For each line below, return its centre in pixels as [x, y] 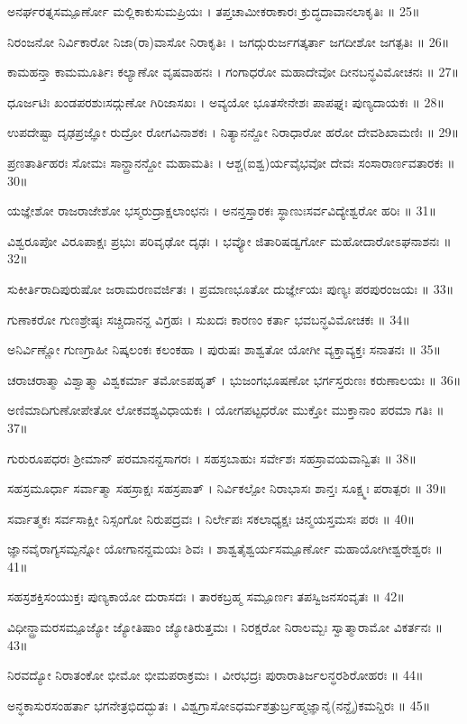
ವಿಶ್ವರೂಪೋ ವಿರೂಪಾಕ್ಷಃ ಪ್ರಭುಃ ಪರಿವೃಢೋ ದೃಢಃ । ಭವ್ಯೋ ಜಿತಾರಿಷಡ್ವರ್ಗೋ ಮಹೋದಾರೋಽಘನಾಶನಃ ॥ [229, 240]
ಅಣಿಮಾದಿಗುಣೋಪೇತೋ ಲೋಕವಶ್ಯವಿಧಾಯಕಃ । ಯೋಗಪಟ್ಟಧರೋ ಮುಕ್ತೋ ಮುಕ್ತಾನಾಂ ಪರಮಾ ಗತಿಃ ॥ [226, 410]
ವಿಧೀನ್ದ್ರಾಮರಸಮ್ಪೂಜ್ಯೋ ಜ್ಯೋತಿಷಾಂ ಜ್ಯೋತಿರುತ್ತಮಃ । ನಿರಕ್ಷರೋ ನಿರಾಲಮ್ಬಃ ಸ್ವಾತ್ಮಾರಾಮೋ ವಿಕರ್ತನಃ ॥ [225, 627]
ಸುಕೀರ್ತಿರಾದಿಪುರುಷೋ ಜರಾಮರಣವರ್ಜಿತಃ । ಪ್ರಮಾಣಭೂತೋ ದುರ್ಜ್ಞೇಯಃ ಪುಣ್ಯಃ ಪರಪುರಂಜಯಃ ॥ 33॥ [231, 288]
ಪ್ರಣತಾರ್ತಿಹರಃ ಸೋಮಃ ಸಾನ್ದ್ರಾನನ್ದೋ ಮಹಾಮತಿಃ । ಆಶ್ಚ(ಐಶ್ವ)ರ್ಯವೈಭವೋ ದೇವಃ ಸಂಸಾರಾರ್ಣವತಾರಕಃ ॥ [231, 162]
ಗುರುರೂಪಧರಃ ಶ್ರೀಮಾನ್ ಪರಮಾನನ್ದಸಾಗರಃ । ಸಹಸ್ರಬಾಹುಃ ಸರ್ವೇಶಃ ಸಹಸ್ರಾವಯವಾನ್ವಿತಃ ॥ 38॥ [212, 458]
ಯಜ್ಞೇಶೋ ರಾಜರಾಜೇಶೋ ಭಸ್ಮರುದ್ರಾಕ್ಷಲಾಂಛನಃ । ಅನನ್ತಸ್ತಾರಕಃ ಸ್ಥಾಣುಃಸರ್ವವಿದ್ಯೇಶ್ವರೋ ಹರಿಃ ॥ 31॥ [222, 211]
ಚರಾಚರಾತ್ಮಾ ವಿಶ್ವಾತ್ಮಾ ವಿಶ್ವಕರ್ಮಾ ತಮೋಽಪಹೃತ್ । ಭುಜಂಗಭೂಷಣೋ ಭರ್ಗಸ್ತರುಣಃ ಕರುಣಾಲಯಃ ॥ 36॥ [234, 379]
